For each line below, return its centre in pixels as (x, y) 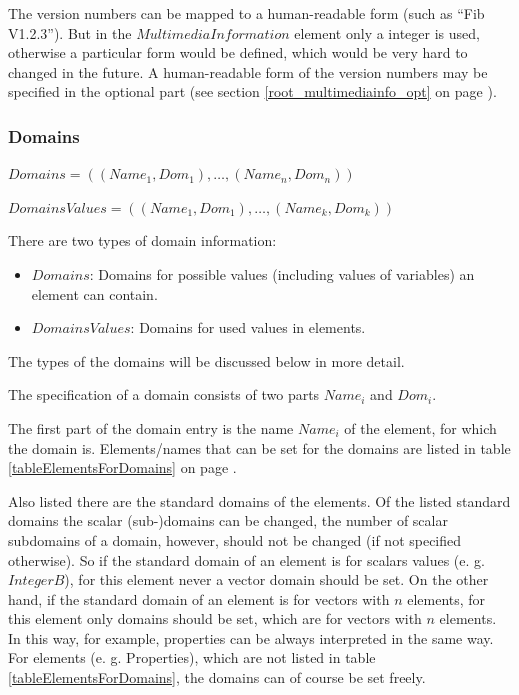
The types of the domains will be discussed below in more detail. (206, 360)
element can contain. (94, 293)
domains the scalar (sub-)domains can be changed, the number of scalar (228, 520)
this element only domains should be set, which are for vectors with (215, 618)
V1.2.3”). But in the (70, 32)
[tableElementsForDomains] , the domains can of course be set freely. (217, 677)
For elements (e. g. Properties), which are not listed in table (192, 657)
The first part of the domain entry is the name (151, 427)
